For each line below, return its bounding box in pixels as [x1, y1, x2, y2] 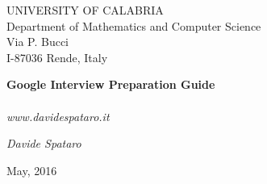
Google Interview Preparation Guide [6, 76, 215, 93]
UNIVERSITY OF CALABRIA [6, 2, 164, 18]
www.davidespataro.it [6, 107, 110, 124]
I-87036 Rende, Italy [6, 48, 108, 65]
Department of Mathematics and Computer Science [6, 17, 261, 34]
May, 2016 [6, 161, 57, 178]
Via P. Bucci [6, 33, 69, 50]
